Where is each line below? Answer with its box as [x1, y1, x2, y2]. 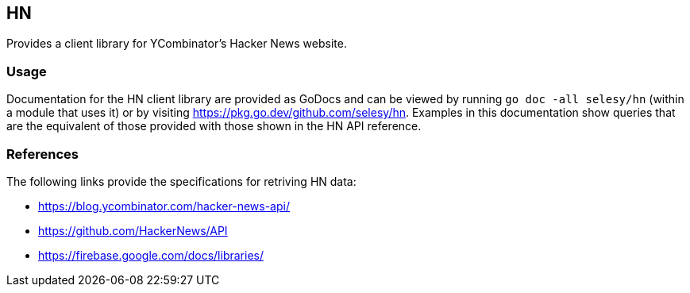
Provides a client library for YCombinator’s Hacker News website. [6, 37, 347, 51]
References [6, 145, 79, 162]
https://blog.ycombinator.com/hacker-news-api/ [38, 199, 290, 213]
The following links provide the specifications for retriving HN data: [6, 174, 357, 188]
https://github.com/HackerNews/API [38, 223, 228, 237]
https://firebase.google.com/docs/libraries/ [38, 248, 264, 262]
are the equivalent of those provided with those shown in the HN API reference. [6, 119, 422, 133]
